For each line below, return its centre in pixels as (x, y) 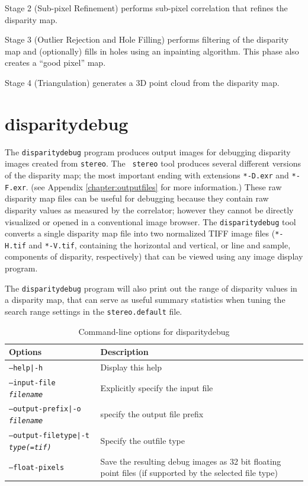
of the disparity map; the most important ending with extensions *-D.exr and (147, 175)
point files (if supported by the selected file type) (189, 473)
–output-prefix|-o (45, 409)
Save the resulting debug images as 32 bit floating (191, 461)
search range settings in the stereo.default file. (94, 311)
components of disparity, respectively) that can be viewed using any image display (154, 256)
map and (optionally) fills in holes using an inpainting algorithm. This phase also (152, 51)
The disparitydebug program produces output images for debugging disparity (148, 151)
